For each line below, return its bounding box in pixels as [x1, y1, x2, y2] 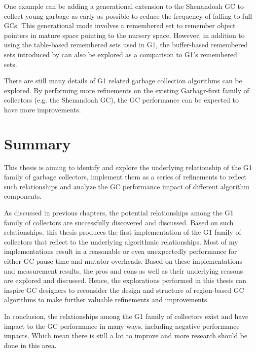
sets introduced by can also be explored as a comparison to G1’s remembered [4, 49, 237, 59]
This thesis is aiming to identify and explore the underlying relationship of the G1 [4, 162, 253, 172]
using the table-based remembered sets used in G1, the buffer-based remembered [4, 39, 248, 50]
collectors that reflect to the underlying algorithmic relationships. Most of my [4, 236, 238, 246]
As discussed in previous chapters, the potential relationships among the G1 [4, 208, 234, 218]
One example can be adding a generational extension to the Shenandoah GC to [4, 1, 244, 11]
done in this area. [4, 340, 57, 350]
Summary [4, 133, 71, 153]
